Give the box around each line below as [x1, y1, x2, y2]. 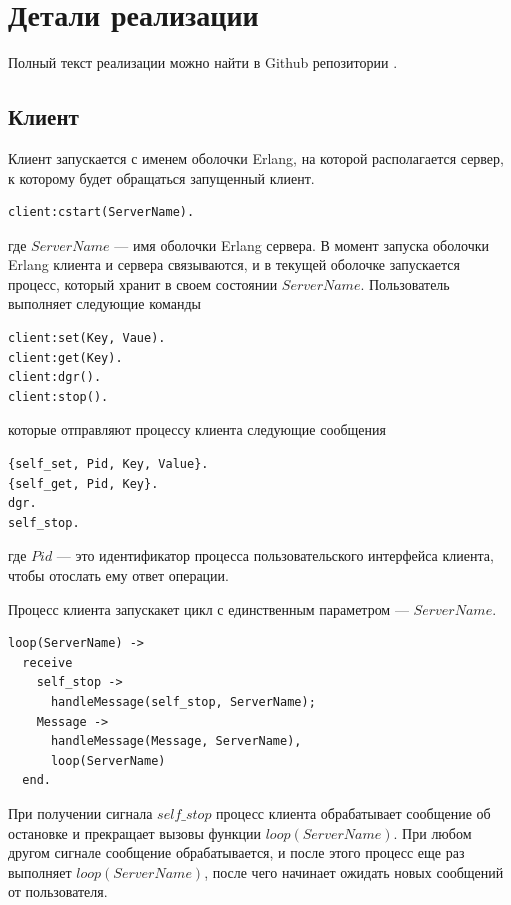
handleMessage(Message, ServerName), [50, 734, 302, 749]
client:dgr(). [8, 370, 102, 385]
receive [22, 655, 73, 670]
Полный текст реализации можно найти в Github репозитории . [8, 52, 398, 73]
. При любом [393, 822, 472, 843]
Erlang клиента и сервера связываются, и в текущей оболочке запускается [8, 254, 460, 275]
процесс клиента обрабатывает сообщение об [216, 802, 491, 823]
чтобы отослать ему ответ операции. [8, 565, 229, 586]
